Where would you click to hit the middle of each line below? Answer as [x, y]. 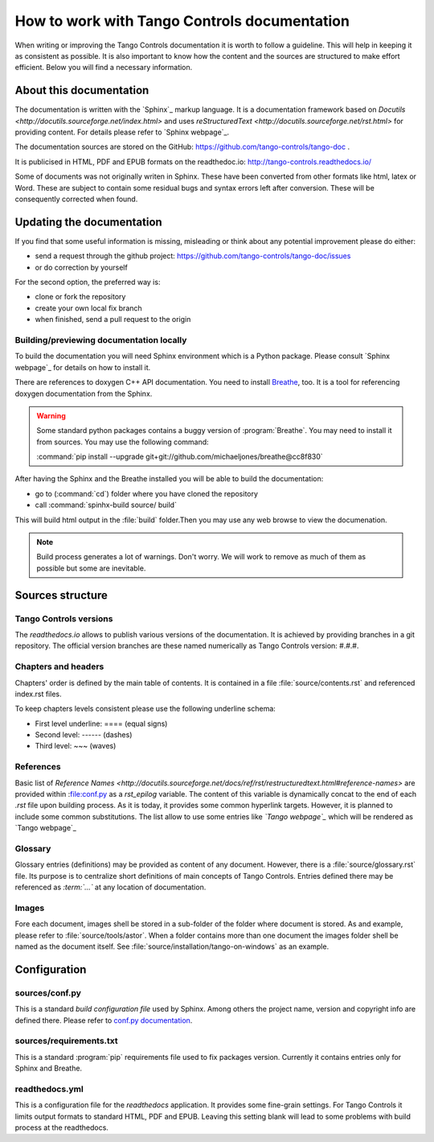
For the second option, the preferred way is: [88, 282]
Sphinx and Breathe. [49, 1068]
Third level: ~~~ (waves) [76, 746]
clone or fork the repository [80, 297]
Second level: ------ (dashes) [84, 735]
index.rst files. [38, 694]
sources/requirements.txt [66, 1041]
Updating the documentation [88, 222]
